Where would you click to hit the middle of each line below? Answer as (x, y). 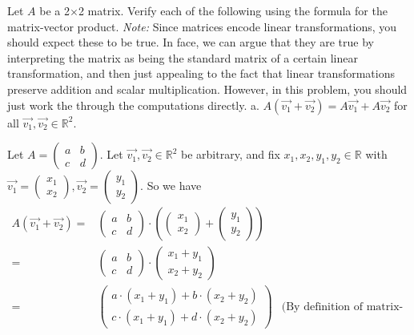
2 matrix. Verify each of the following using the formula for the (233, 10)
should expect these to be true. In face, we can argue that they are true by (191, 42)
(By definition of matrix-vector (342, 307)
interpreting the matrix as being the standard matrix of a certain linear (183, 57)
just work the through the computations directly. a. (133, 105)
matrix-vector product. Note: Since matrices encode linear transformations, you (202, 26)
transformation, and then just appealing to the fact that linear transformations (201, 73)
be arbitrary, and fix (231, 154)
